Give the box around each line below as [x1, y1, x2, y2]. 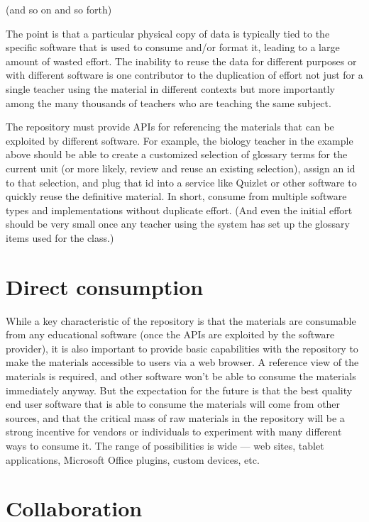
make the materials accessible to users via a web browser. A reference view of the [6, 355, 359, 370]
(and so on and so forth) [6, 2, 112, 16]
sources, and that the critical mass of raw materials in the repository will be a [6, 410, 345, 425]
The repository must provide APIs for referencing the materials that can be [6, 119, 334, 134]
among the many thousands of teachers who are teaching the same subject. [6, 95, 331, 110]
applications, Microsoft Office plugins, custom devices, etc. [6, 452, 260, 467]
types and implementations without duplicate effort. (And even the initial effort [6, 202, 353, 217]
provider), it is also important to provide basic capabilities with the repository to [6, 340, 358, 355]
